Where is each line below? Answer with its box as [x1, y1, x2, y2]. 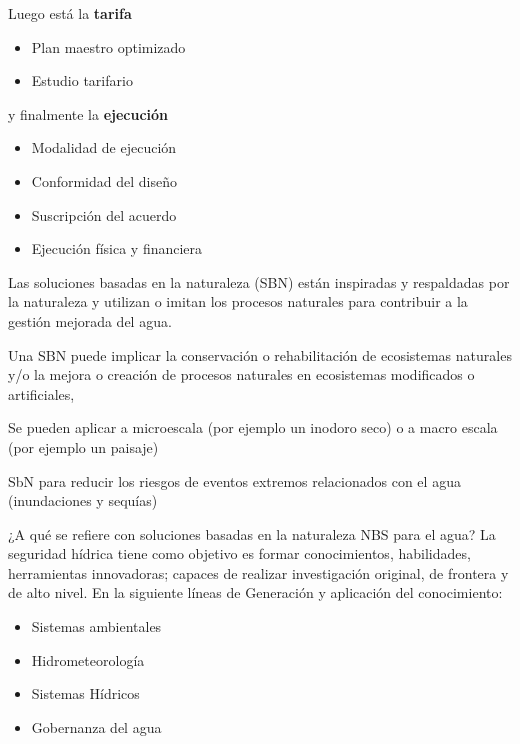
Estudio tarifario [31, 70, 133, 91]
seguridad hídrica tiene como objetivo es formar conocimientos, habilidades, [8, 543, 471, 564]
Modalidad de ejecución [31, 137, 177, 158]
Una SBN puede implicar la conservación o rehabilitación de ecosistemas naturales [8, 344, 512, 365]
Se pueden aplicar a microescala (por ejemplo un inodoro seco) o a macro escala [8, 417, 498, 438]
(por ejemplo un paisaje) [8, 436, 159, 457]
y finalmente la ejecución [8, 103, 169, 124]
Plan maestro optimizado [31, 36, 186, 57]
